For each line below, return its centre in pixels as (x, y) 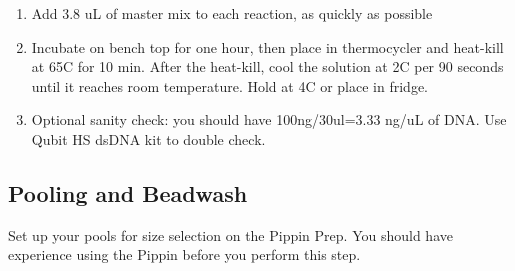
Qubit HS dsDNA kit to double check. (148, 138)
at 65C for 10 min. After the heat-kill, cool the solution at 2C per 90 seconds (267, 66)
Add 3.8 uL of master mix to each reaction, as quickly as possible (232, 13)
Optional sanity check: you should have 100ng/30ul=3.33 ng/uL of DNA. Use (269, 119)
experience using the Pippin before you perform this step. (184, 254)
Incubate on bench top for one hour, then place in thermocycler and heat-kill (267, 46)
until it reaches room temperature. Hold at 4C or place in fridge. (229, 85)
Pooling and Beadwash (128, 192)
